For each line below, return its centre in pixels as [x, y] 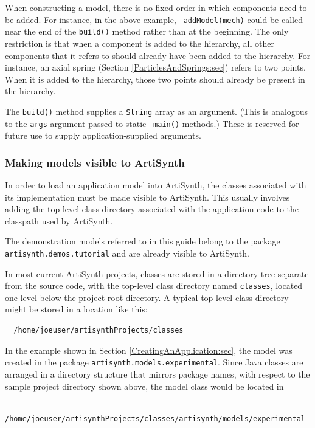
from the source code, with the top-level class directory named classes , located [154, 285]
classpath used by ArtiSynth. [59, 220]
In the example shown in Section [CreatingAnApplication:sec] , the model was [149, 350]
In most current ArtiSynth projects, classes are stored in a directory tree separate [157, 273]
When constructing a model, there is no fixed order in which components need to [156, 7]
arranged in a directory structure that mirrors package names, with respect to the [157, 374]
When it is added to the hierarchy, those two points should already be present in [155, 79]
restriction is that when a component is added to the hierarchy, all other [140, 43]
